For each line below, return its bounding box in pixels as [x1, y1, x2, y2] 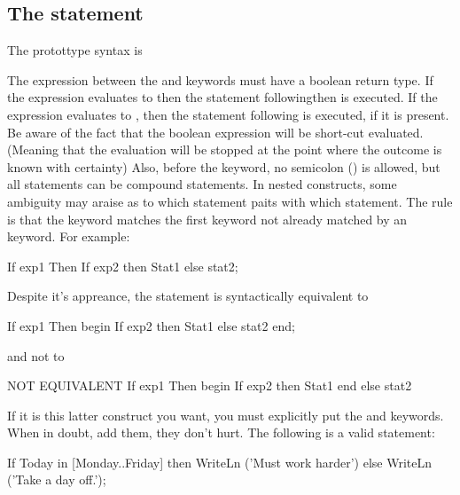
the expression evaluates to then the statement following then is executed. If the [7, 88, 438, 106]
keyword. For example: [7, 227, 130, 246]
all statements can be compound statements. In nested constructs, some [7, 175, 397, 193]
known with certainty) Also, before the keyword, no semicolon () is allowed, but [7, 157, 441, 176]
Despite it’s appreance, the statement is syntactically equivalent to [7, 287, 369, 305]
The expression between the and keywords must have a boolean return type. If [7, 70, 433, 89]
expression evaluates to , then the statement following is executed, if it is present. [7, 105, 449, 123]
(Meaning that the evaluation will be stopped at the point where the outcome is [7, 140, 442, 159]
